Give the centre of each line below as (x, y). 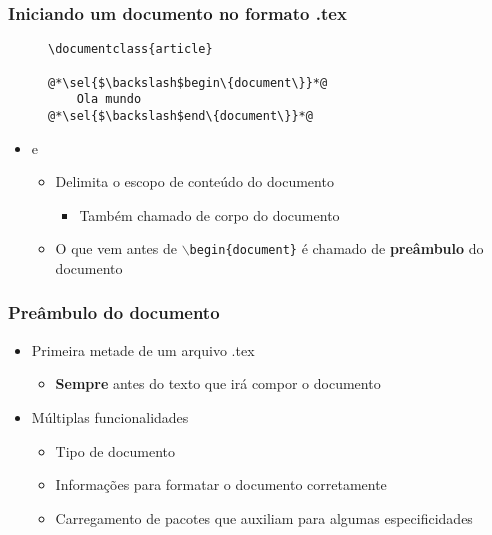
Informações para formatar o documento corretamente (221, 484)
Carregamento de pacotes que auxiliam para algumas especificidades (264, 517)
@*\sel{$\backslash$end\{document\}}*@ (180, 115)
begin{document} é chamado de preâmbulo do (336, 248)
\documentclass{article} (130, 49)
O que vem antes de (116, 248)
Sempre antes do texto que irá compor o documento (218, 383)
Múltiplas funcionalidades (110, 416)
